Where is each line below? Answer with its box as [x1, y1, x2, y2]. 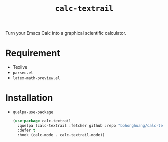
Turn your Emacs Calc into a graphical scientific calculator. [5, 30, 127, 36]
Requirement [5, 48, 60, 59]
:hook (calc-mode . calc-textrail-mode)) [17, 132, 105, 137]
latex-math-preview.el [12, 76, 60, 81]
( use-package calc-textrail [12, 119, 71, 124]
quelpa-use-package [12, 110, 54, 115]
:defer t [17, 128, 36, 133]
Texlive [12, 64, 28, 70]
